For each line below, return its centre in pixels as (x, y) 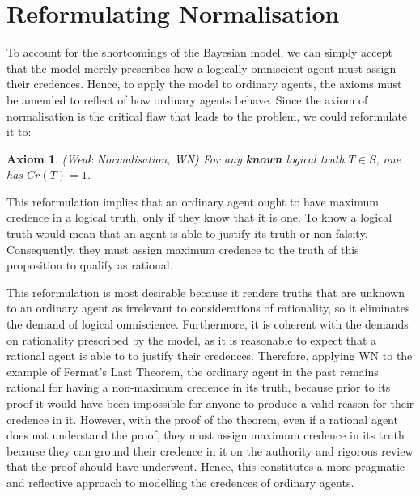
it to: (19, 131)
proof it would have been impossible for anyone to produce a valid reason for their (210, 403)
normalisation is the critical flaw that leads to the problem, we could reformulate (207, 115)
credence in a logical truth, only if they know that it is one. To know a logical (199, 217)
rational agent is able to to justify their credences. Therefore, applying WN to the (210, 356)
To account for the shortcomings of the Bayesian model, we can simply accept (199, 52)
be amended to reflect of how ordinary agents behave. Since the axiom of (187, 99)
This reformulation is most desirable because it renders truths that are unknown (206, 292)
